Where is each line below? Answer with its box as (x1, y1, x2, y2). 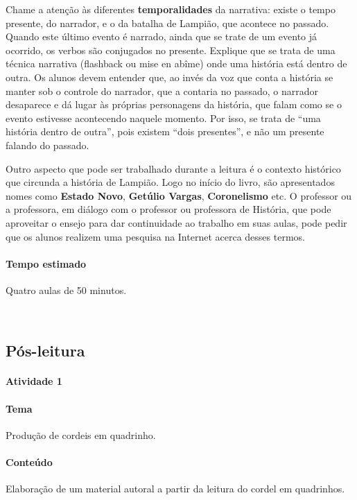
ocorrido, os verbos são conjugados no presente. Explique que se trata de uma (6, 42, 336, 57)
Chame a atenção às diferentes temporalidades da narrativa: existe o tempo (6, 2, 336, 16)
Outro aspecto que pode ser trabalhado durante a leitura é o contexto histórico (6, 161, 341, 175)
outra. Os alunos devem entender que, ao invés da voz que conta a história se (6, 69, 333, 84)
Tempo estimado (6, 256, 87, 270)
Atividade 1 (6, 374, 62, 388)
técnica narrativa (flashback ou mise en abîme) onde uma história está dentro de (6, 56, 347, 71)
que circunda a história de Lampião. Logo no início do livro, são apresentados (6, 175, 335, 189)
